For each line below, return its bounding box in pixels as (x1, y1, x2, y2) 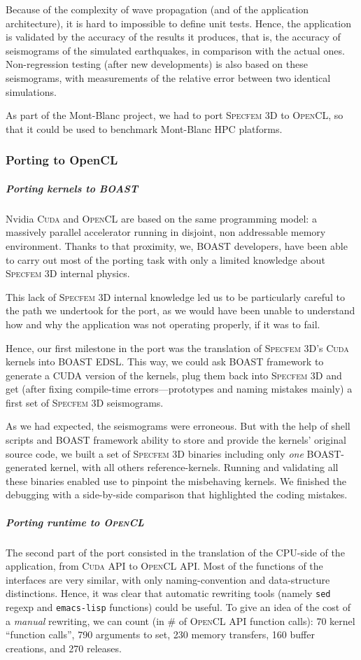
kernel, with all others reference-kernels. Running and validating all (50, 460, 339, 475)
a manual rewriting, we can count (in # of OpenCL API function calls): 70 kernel (6, 613, 355, 628)
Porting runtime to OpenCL (6, 514, 144, 529)
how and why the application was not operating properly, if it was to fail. (6, 316, 320, 331)
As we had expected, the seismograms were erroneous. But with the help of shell (6, 419, 351, 433)
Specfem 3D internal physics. (6, 266, 130, 281)
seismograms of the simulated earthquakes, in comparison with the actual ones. (6, 43, 345, 57)
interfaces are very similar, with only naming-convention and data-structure (6, 572, 330, 587)
